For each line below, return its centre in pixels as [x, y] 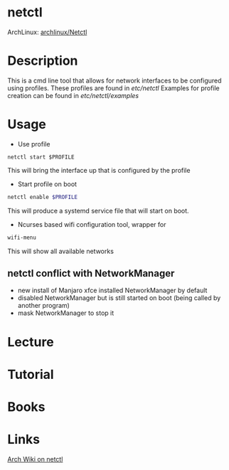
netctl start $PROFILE [41, 157]
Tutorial [31, 374]
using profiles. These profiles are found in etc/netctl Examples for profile [114, 88]
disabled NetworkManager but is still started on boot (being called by [119, 298]
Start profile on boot [47, 184]
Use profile [34, 144]
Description [43, 61]
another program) [43, 306]
